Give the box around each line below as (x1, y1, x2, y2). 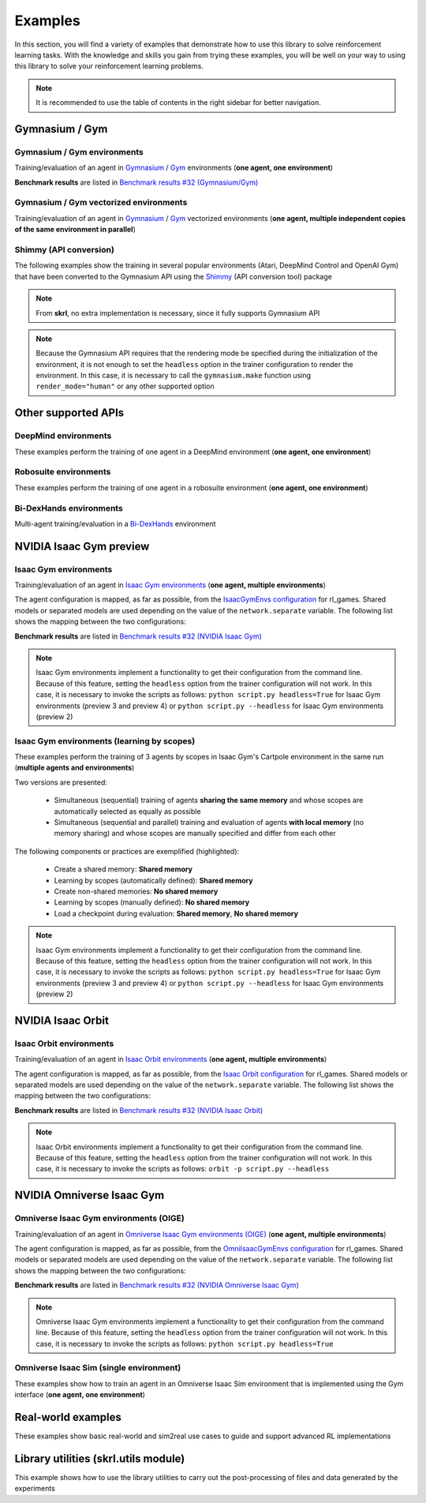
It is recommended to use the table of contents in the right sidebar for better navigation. (35, 98, 321, 107)
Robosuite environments (14, 467, 111, 478)
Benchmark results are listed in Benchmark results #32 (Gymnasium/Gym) (14, 178, 259, 187)
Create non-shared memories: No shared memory (54, 886, 219, 896)
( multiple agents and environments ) (14, 763, 135, 773)
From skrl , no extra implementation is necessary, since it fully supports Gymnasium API (35, 308, 320, 317)
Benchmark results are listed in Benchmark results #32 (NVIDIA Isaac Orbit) (14, 1105, 263, 1115)
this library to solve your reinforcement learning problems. (14, 62, 204, 71)
